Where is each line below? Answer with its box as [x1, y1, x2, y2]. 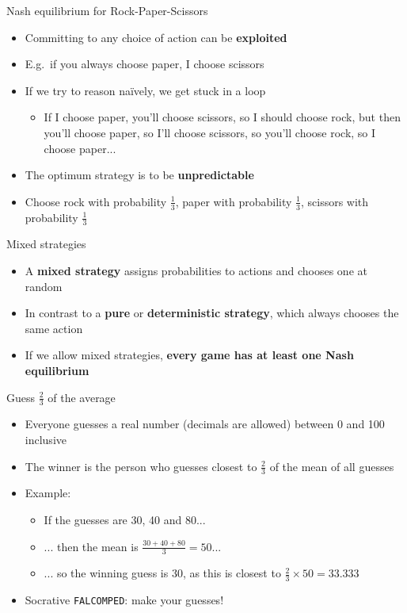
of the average [48, 389, 116, 405]
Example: [25, 485, 71, 501]
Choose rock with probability [25, 193, 167, 209]
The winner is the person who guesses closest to [25, 458, 257, 474]
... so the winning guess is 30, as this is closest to [44, 565, 281, 581]
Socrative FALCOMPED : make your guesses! [25, 592, 224, 608]
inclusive [25, 431, 67, 447]
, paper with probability [175, 193, 292, 209]
